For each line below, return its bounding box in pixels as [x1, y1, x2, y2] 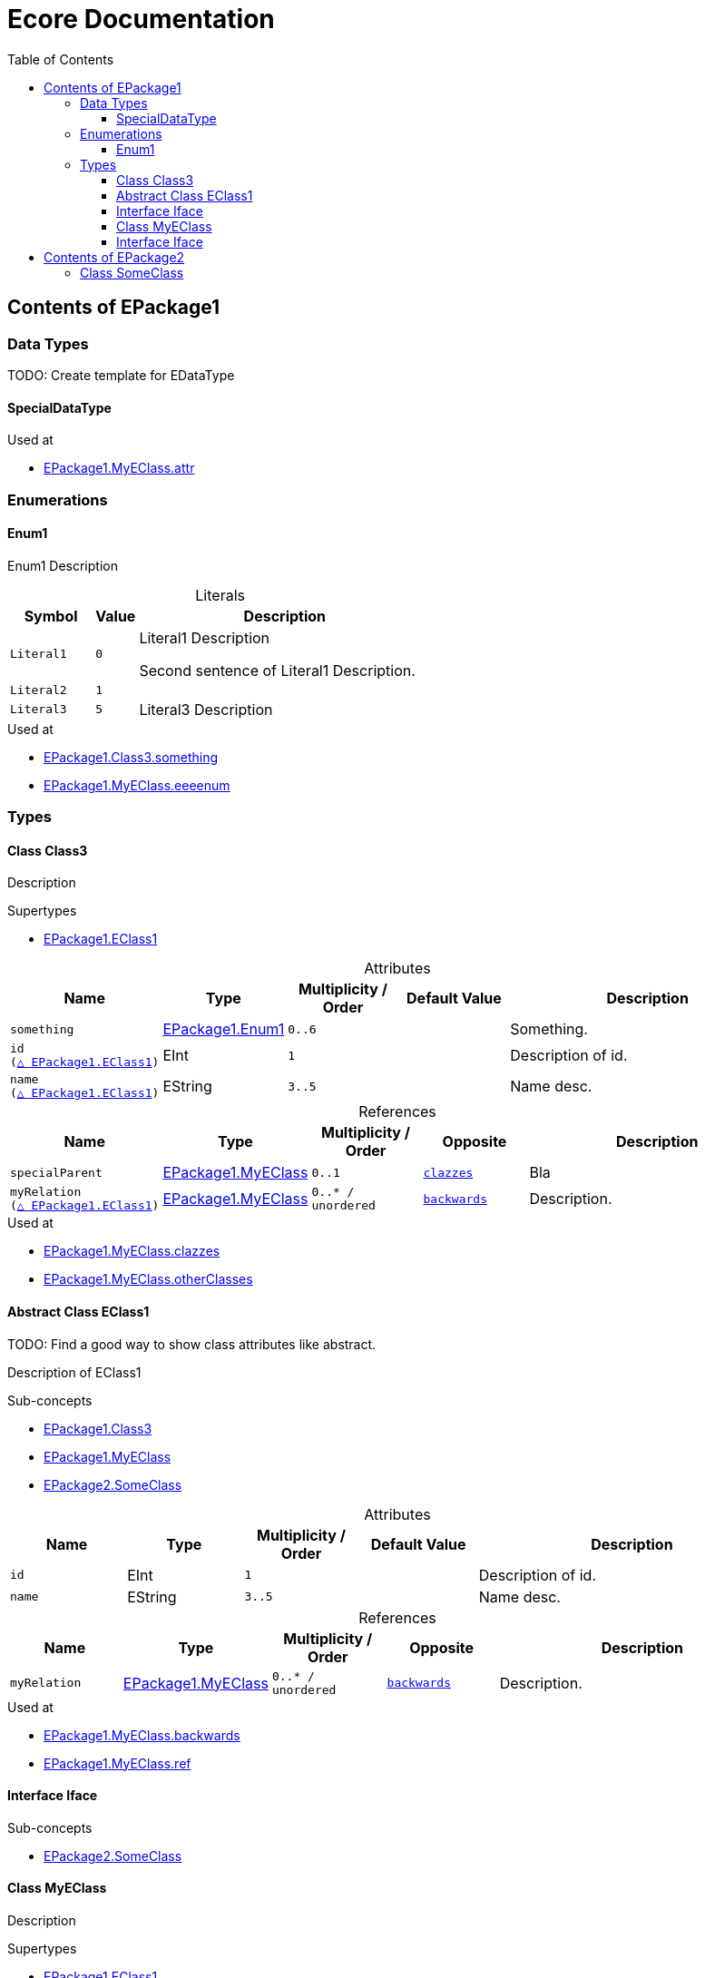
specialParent [10, 1165, 103, 1180]
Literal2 [10, 682, 67, 697]
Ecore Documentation [7, 4, 275, 34]
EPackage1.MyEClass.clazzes [44, 1243, 220, 1259]
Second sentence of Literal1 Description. [139, 661, 416, 680]
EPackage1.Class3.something [44, 749, 219, 765]
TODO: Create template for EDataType [7, 367, 235, 383]
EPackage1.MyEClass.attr [44, 460, 195, 476]
